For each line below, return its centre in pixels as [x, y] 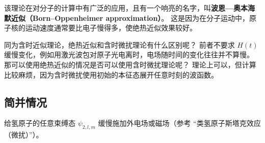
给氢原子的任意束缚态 [40, 123]
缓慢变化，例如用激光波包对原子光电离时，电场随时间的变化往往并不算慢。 [129, 55]
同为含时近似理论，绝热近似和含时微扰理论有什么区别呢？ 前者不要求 [120, 44]
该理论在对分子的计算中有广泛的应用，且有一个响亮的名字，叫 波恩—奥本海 [130, 8]
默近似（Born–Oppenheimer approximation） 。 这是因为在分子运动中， [127, 17]
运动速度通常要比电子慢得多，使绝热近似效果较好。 [111, 28]
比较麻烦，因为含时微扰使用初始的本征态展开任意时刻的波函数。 [111, 74]
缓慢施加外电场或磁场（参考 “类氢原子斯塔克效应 [179, 123]
